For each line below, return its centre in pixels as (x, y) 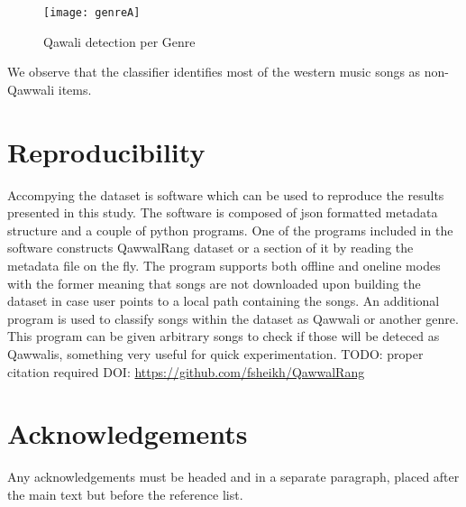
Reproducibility (106, 151)
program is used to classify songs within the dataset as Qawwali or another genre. (233, 318)
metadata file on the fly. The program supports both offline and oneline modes (224, 265)
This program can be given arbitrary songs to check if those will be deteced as (224, 336)
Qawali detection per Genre (119, 41)
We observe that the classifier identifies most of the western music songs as (214, 72)
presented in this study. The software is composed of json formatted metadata (223, 212)
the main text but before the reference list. (125, 494)
